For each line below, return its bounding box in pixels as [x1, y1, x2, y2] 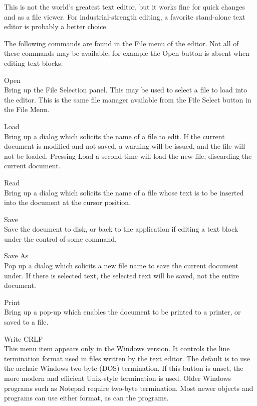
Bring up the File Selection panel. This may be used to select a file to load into [4, 84, 247, 95]
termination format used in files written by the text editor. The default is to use [4, 353, 250, 363]
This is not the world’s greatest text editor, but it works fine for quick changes [4, 2, 245, 12]
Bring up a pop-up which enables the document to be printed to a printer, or [4, 307, 241, 317]
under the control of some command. [4, 233, 117, 244]
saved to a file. [4, 317, 49, 327]
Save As [4, 250, 29, 261]
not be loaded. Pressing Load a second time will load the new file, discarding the [4, 150, 252, 161]
